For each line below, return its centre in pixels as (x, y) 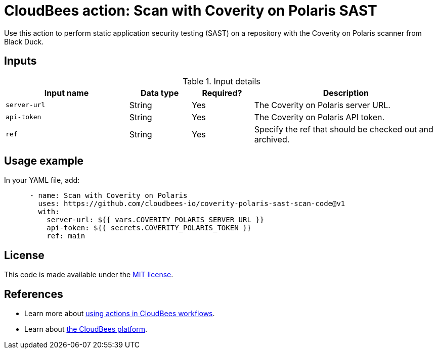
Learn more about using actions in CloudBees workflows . (120, 314)
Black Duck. (24, 41)
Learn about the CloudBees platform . (86, 329)
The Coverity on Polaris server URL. (322, 105)
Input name (67, 93)
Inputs (20, 61)
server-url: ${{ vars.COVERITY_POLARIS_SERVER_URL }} (156, 220)
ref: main (66, 236)
